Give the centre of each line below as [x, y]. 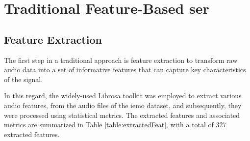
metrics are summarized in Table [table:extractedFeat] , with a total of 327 [115, 125]
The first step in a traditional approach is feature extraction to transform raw [121, 60]
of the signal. [24, 79]
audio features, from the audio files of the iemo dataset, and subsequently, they [123, 105]
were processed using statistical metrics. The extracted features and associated [122, 115]
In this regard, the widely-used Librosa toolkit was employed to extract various [123, 96]
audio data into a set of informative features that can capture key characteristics [125, 70]
